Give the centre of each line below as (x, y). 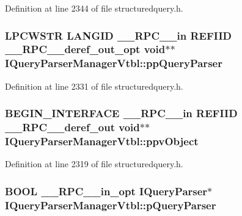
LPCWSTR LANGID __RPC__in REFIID (118, 35)
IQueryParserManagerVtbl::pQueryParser (111, 205)
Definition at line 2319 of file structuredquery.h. (94, 164)
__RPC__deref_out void (72, 127)
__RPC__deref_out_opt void (85, 49)
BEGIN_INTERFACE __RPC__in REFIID (121, 113)
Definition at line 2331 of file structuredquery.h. (94, 86)
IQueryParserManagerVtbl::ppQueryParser (114, 63)
